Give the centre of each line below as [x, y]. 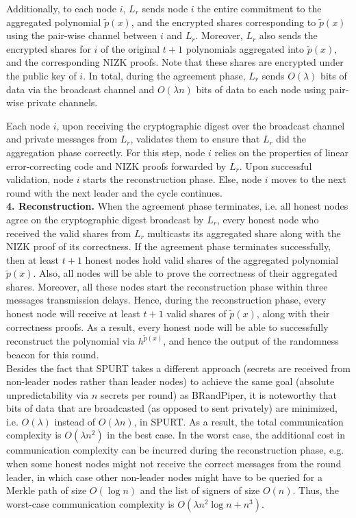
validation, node [40, 179]
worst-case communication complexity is [90, 503]
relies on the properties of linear [282, 152]
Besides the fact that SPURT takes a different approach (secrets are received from [178, 368]
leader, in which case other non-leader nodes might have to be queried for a [164, 477]
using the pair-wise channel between [82, 35]
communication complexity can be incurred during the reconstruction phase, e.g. [175, 450]
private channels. [62, 102]
